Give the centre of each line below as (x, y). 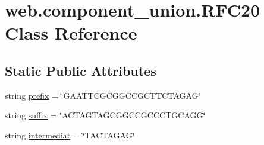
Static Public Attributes (81, 70)
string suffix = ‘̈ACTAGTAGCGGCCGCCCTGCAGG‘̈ (105, 115)
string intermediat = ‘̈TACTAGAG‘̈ (70, 135)
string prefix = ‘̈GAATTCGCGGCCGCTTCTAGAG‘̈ (103, 95)
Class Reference (71, 33)
